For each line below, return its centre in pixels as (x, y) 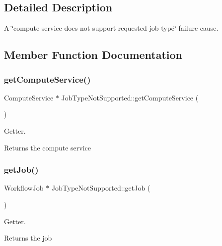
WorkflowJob (24, 188)
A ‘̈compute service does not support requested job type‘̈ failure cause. (111, 28)
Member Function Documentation (93, 55)
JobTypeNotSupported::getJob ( (101, 188)
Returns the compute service (48, 147)
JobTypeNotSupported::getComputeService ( (130, 97)
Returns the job (28, 238)
